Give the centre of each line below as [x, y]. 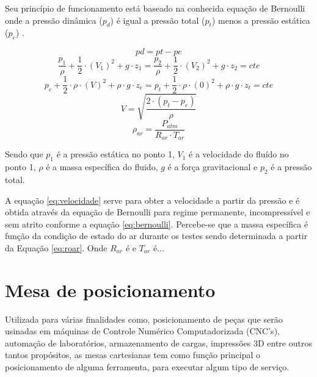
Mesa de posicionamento [110, 289]
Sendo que [24, 154]
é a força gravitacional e [213, 167]
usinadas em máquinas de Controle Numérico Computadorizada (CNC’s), [142, 331]
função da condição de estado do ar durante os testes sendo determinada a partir [156, 236]
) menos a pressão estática [261, 20]
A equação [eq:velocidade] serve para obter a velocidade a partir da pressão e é [152, 200]
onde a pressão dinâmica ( [54, 20]
